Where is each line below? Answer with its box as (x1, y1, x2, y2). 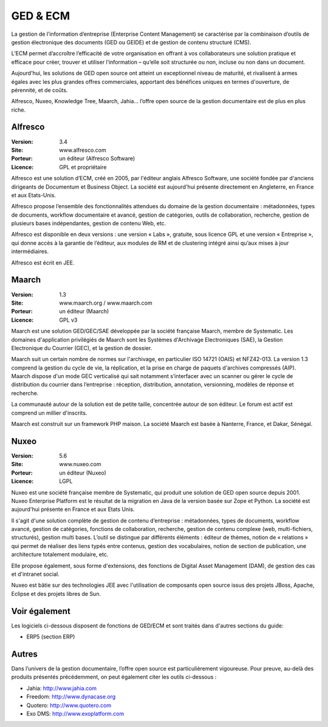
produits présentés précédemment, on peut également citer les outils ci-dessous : (11, 674, 217, 681)
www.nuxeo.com (59, 461, 101, 468)
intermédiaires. (11, 248, 49, 255)
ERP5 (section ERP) (26, 633, 75, 640)
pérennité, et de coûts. (11, 86, 68, 93)
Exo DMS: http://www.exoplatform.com (26, 710, 125, 717)
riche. (11, 106, 26, 113)
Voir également (11, 606, 71, 616)
